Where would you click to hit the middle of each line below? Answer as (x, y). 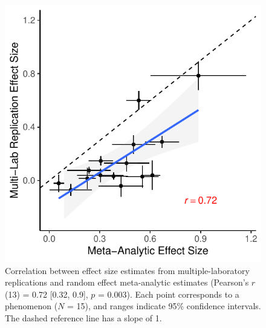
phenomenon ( (31, 306)
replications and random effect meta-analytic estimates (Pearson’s (127, 282)
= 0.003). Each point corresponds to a (169, 294)
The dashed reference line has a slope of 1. (83, 317)
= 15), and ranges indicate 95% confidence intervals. (164, 306)
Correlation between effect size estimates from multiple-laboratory (127, 270)
